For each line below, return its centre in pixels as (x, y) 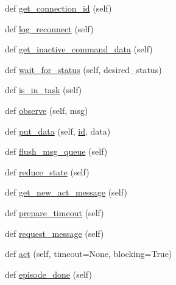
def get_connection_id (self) (58, 8)
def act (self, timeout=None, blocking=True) (89, 254)
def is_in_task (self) (44, 90)
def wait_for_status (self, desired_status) (83, 69)
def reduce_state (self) (47, 171)
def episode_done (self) (48, 274)
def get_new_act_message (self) (66, 192)
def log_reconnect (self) (49, 28)
